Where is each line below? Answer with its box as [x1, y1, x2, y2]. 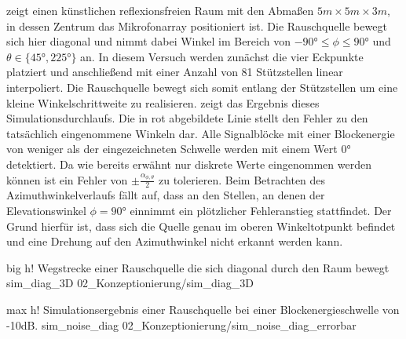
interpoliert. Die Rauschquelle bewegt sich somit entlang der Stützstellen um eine [6, 78, 398, 95]
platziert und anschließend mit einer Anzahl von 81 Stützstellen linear [6, 64, 343, 80]
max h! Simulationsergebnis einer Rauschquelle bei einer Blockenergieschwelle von [6, 301, 400, 317]
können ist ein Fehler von [6, 171, 128, 188]
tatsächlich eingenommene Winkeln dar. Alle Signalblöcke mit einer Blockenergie [6, 125, 395, 141]
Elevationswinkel [6, 202, 86, 218]
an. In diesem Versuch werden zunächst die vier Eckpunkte [80, 48, 364, 64]
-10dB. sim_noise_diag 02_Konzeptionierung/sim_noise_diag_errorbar [6, 316, 357, 333]
